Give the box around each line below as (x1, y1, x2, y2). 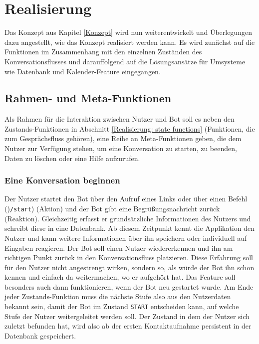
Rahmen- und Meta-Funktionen (4, 90, 172, 106)
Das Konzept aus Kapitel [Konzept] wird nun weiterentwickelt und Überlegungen (4, 27, 252, 37)
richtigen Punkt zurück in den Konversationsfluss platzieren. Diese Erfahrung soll (4, 252, 253, 263)
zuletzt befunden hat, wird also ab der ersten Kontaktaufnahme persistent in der (4, 321, 252, 331)
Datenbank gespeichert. (4, 330, 76, 341)
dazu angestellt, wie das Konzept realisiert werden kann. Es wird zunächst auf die (4, 36, 255, 47)
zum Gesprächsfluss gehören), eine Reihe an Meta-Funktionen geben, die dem (4, 133, 242, 144)
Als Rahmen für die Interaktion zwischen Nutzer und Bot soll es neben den (4, 114, 235, 124)
